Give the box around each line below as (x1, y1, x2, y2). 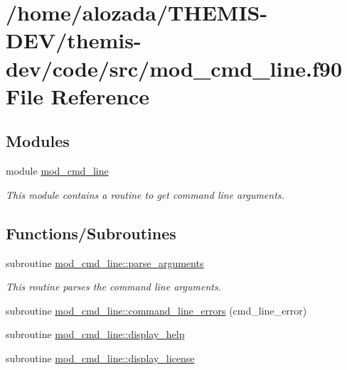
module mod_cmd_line (6, 163, 109, 178)
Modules (6, 130, 70, 152)
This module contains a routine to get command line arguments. (6, 187, 284, 202)
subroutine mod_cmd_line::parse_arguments (6, 255, 204, 270)
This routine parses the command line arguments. (6, 279, 221, 294)
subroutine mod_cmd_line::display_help (6, 327, 185, 342)
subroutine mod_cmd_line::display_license (6, 350, 195, 365)
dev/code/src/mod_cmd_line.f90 (6, 53, 343, 82)
